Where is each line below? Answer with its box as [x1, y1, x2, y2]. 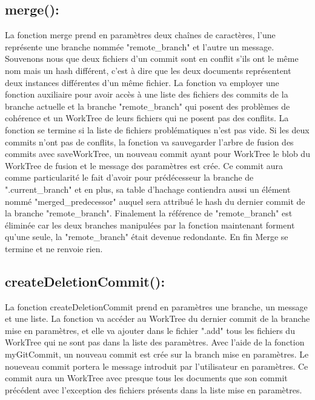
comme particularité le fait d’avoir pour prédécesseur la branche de [5, 171, 254, 184]
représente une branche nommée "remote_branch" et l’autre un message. [5, 40, 274, 53]
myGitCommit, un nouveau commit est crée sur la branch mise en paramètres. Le [5, 348, 309, 361]
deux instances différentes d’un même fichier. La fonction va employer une [5, 76, 279, 88]
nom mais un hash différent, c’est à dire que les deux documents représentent [5, 64, 291, 76]
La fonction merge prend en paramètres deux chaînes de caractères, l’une [5, 28, 276, 41]
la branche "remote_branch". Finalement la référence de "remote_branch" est [5, 207, 293, 219]
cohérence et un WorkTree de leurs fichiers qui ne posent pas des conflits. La [5, 112, 289, 124]
